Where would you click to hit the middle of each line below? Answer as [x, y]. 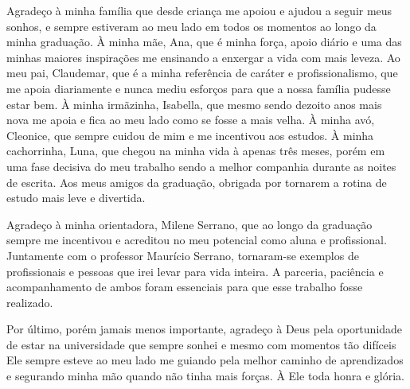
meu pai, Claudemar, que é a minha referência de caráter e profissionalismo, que [202, 73]
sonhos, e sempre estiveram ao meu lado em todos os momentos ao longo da [191, 26]
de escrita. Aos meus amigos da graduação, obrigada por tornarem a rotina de [197, 182]
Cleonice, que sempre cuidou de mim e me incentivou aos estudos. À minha [190, 135]
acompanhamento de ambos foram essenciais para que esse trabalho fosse [185, 287]
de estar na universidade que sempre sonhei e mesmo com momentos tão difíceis [201, 344]
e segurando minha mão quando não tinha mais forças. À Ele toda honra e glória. [205, 376]
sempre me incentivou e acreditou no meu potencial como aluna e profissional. [197, 240]
